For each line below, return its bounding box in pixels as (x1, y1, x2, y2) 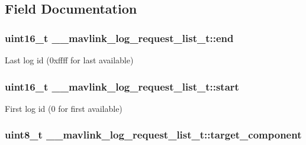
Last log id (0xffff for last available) (5, 54, 134, 66)
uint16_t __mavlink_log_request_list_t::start (5, 79, 239, 94)
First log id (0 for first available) (5, 102, 123, 114)
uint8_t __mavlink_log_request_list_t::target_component (5, 127, 302, 142)
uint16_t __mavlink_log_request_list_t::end (5, 30, 234, 45)
